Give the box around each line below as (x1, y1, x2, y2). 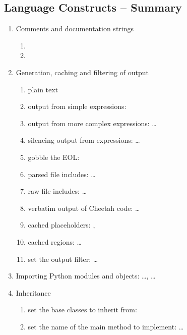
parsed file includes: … (28, 169, 96, 179)
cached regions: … (28, 236, 82, 247)
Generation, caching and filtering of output (16, 67, 149, 77)
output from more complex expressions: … (28, 118, 157, 128)
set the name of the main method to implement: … (28, 321, 184, 331)
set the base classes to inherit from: (28, 304, 137, 315)
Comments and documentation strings (16, 23, 134, 34)
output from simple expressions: (28, 101, 127, 111)
